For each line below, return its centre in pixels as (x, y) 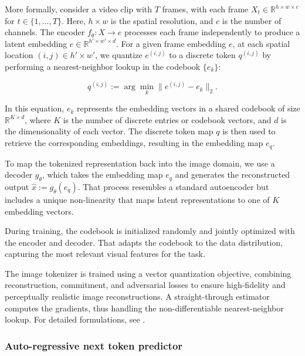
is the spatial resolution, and (162, 20)
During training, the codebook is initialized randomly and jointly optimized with (150, 231)
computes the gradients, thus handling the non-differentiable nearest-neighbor (144, 308)
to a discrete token (202, 55)
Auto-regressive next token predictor (94, 345)
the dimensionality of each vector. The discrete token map (109, 131)
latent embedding (36, 43)
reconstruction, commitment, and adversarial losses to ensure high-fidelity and (145, 285)
